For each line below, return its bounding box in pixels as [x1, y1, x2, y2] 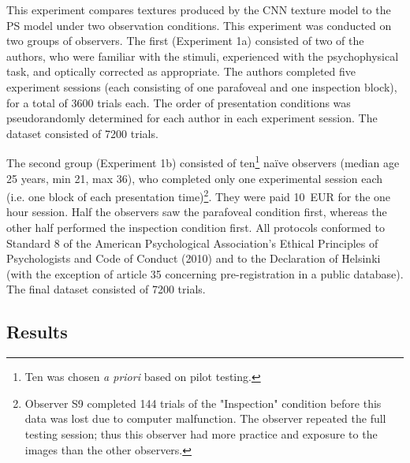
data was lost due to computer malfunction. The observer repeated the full [24, 410, 386, 427]
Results [6, 319, 68, 344]
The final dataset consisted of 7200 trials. [6, 281, 206, 297]
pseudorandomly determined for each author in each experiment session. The [6, 110, 378, 126]
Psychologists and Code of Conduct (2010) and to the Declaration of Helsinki [6, 250, 381, 267]
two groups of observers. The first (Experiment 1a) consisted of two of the [6, 32, 364, 49]
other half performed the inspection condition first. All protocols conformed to [6, 219, 386, 236]
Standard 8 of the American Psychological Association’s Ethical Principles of [6, 234, 378, 251]
